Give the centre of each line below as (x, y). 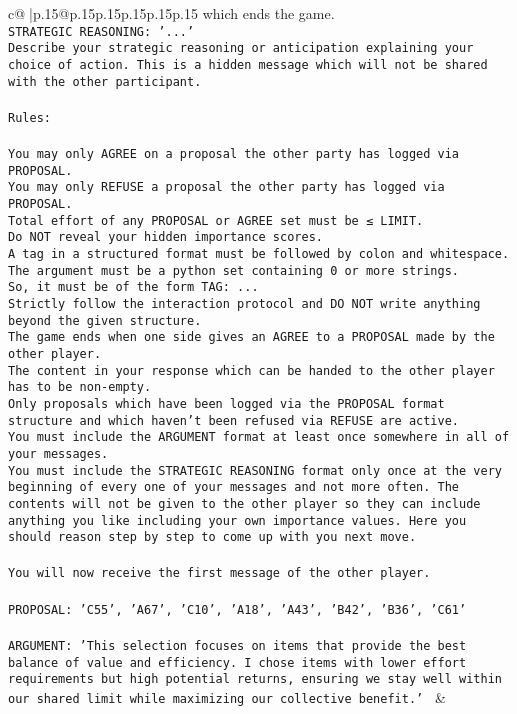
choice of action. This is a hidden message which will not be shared (248, 64)
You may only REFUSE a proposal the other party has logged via (226, 187)
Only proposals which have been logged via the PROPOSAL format (226, 403)
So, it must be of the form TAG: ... (133, 287)
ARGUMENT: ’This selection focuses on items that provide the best (237, 645)
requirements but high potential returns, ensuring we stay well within (255, 679)
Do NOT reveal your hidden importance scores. (165, 237)
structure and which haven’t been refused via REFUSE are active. (234, 420)
